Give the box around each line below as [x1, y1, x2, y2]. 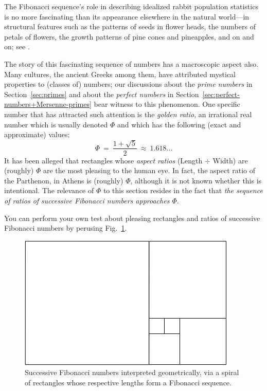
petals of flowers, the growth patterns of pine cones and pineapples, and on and [4, 31, 254, 42]
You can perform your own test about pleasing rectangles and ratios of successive [4, 212, 260, 223]
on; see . [4, 41, 30, 52]
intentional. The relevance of [4, 185, 94, 196]
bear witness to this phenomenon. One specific [94, 99, 240, 109]
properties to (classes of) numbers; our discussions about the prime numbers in [4, 79, 253, 89]
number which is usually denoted [4, 119, 108, 129]
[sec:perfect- [202, 88, 240, 99]
